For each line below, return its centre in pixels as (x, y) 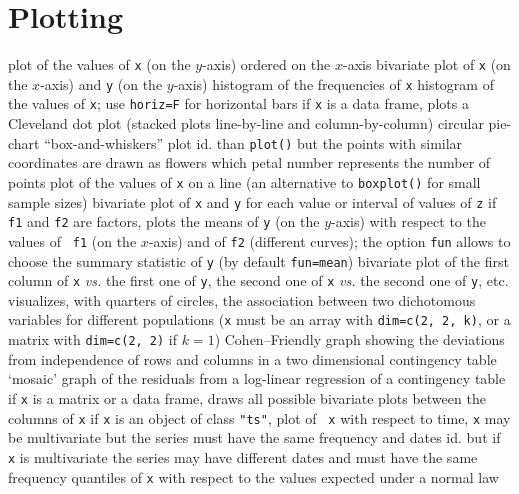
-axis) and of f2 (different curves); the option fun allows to (329, 240)
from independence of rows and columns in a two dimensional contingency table (252, 358)
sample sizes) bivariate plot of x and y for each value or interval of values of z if (252, 201)
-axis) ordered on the (266, 64)
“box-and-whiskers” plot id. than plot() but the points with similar (253, 142)
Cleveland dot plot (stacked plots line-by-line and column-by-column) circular (246, 123)
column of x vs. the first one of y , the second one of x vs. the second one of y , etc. (258, 280)
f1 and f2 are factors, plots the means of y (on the (164, 221)
